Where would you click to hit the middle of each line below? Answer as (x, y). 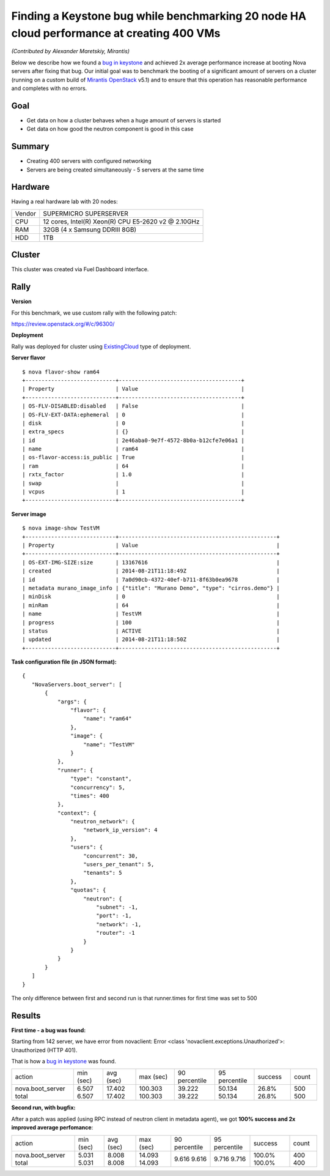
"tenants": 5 (103, 873)
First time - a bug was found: (49, 1030)
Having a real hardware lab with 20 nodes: (65, 201)
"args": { (72, 702)
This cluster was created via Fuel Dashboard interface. (80, 269)
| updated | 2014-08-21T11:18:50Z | (151, 639)
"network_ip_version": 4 (121, 830)
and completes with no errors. (49, 88)
